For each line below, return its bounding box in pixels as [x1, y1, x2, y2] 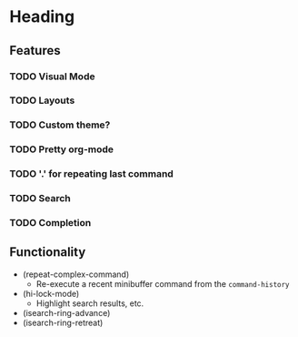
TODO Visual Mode [9, 70, 95, 83]
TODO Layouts [9, 94, 75, 107]
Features [9, 43, 61, 58]
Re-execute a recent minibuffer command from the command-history [35, 278, 290, 289]
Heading [9, 6, 75, 27]
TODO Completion [9, 217, 92, 230]
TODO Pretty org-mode [9, 143, 114, 156]
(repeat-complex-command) [22, 269, 130, 280]
